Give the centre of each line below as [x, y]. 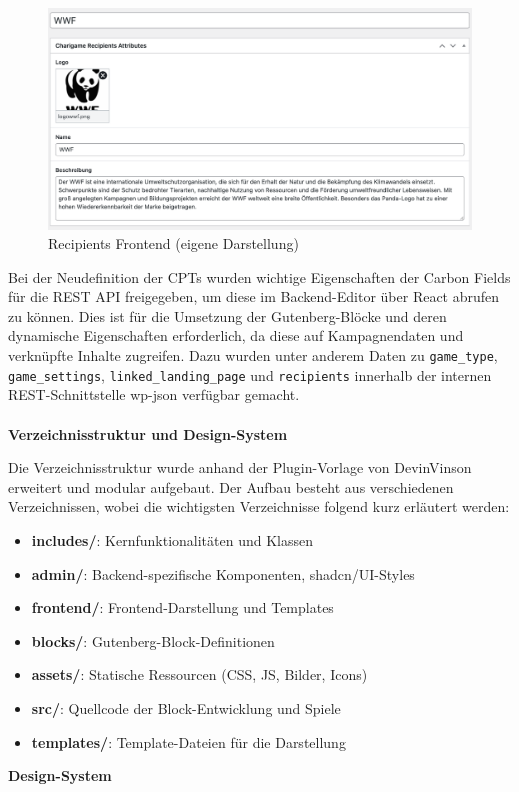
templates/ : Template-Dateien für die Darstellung [188, 741]
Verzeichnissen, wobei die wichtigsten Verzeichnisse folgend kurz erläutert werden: [259, 506]
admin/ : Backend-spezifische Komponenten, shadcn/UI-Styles [223, 573]
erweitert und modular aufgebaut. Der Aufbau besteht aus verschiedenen [231, 486]
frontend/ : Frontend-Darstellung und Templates [182, 607]
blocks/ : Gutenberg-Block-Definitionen [153, 640]
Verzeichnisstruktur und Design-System [148, 433]
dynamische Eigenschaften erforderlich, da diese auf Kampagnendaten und [236, 335]
